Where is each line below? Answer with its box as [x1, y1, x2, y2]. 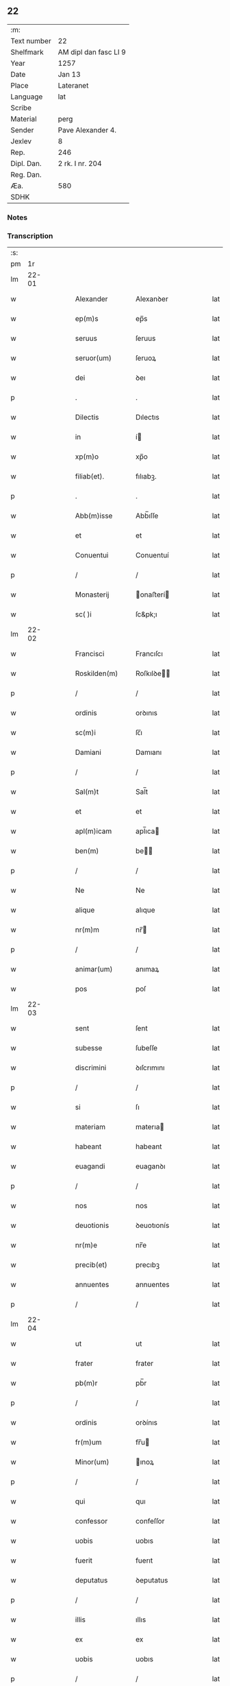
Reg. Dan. [10, 169, 42, 179]
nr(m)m [75, 925, 99, 935]
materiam [75, 1122, 106, 1132]
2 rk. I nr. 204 [57, 158, 102, 168]
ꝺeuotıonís [136, 1220, 170, 1230]
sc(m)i [75, 728, 96, 738]
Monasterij [75, 590, 110, 599]
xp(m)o [75, 452, 99, 461]
